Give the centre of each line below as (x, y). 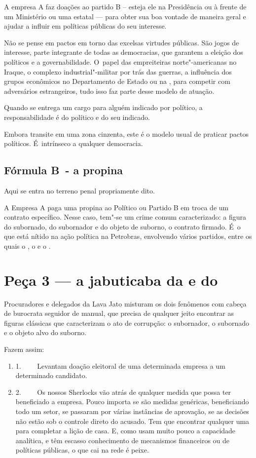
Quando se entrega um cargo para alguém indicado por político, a (103, 107)
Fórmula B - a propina (64, 170)
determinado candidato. (51, 375)
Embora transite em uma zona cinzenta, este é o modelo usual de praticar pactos (127, 134)
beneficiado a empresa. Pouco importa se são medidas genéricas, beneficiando (132, 401)
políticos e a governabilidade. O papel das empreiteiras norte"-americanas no (120, 61)
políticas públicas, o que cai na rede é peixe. (82, 450)
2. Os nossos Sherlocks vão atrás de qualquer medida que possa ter (123, 392)
